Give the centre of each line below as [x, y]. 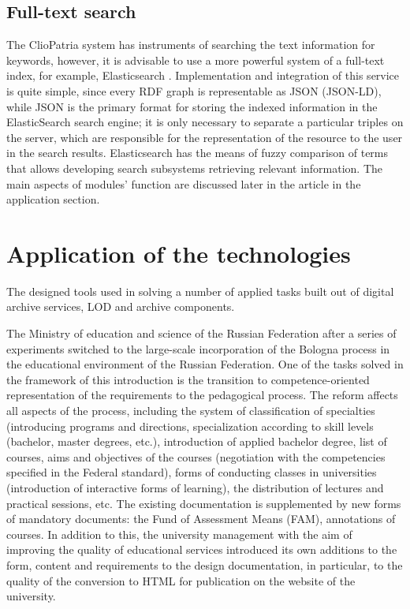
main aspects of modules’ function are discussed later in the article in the [184, 183]
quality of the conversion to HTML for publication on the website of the [181, 580]
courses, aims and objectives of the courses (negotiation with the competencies [196, 456]
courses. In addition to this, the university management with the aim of [179, 534]
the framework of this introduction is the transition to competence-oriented [188, 379]
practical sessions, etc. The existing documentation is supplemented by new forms [204, 503]
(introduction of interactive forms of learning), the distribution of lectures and [195, 487]
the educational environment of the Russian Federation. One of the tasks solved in [205, 364]
